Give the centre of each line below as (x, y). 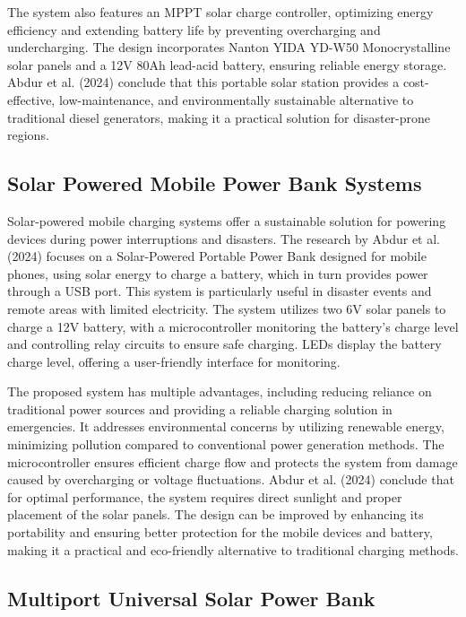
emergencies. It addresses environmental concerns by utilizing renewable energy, (226, 426)
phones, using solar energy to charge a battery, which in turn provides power (218, 273)
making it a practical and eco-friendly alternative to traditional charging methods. (233, 549)
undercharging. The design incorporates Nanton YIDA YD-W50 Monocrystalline (229, 47)
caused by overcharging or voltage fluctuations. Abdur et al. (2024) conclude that (231, 479)
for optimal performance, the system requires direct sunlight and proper (205, 496)
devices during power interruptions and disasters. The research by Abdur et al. (224, 238)
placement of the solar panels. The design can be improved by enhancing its (216, 514)
